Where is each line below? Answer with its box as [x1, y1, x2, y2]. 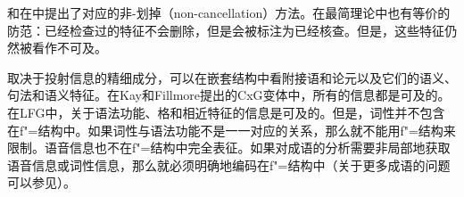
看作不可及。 [31, 38, 107, 57]
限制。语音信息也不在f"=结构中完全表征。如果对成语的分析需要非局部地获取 [7, 138, 451, 157]
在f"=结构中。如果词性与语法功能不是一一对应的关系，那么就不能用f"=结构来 [7, 120, 456, 139]
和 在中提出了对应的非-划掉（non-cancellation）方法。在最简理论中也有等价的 [7, 4, 451, 21]
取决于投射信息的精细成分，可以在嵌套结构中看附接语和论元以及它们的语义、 [7, 68, 457, 86]
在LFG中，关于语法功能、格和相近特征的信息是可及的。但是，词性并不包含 [7, 103, 445, 121]
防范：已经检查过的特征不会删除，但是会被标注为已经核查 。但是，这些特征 [7, 21, 444, 39]
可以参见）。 [7, 173, 76, 192]
